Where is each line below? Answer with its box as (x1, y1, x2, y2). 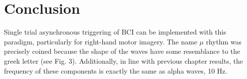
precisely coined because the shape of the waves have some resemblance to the (4, 46, 240, 56)
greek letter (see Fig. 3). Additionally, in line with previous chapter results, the (4, 55, 243, 66)
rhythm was (206, 36, 242, 46)
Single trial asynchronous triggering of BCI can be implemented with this (4, 27, 226, 37)
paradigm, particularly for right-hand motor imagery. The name (4, 36, 198, 46)
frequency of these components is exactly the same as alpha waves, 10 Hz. (4, 65, 227, 76)
